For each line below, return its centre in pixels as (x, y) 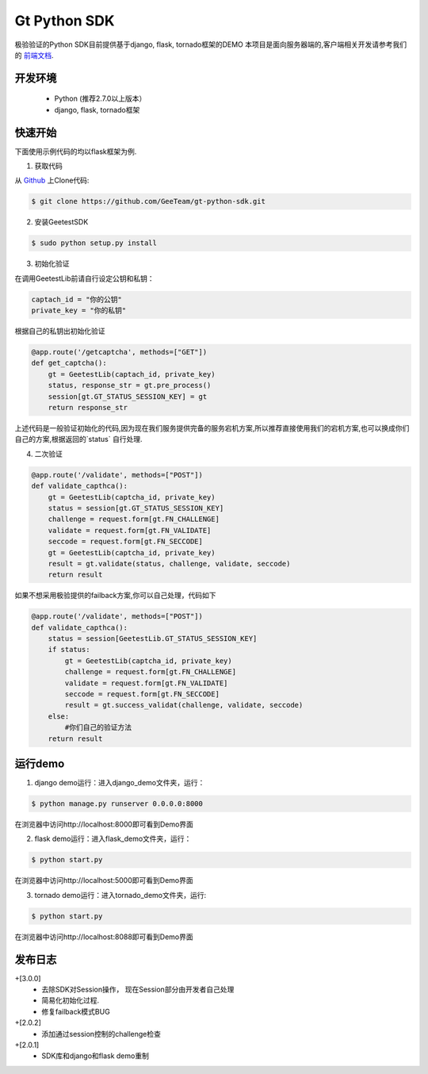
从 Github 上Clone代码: (52, 180)
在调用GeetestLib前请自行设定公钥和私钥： (84, 278)
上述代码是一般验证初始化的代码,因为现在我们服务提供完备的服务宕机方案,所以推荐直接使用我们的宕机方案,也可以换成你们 (212, 428)
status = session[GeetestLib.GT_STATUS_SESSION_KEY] (153, 639)
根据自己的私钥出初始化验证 (60, 331)
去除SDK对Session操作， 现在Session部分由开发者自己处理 (138, 990)
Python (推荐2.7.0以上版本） (100, 98)
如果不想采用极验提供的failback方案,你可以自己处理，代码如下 (115, 596)
